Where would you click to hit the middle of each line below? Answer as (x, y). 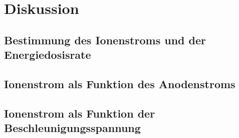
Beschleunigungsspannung (72, 128)
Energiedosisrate (48, 55)
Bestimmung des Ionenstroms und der (105, 40)
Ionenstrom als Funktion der (80, 113)
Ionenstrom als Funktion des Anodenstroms (120, 83)
